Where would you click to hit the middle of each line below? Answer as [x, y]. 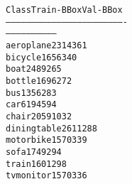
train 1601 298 [36, 164]
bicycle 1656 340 [42, 57]
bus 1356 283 [31, 93]
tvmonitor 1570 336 [46, 176]
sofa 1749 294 [34, 152]
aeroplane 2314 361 [46, 45]
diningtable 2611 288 [51, 128]
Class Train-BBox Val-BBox [64, 10]
